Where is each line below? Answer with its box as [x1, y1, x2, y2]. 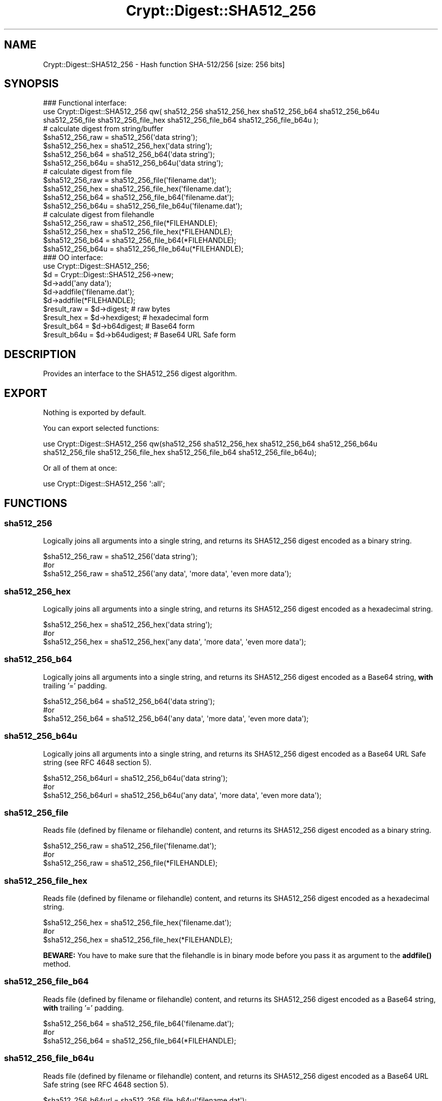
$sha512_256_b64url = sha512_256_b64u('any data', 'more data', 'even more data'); [43, 790, 322, 799]
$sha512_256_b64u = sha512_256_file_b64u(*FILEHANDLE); [43, 244, 244, 254]
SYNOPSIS [4, 77, 59, 90]
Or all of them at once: [43, 464, 117, 473]
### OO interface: [43, 253, 103, 262]
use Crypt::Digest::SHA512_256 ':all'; [43, 479, 165, 488]
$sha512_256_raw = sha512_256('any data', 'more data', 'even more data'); [43, 569, 292, 578]
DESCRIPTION [4, 347, 76, 361]
